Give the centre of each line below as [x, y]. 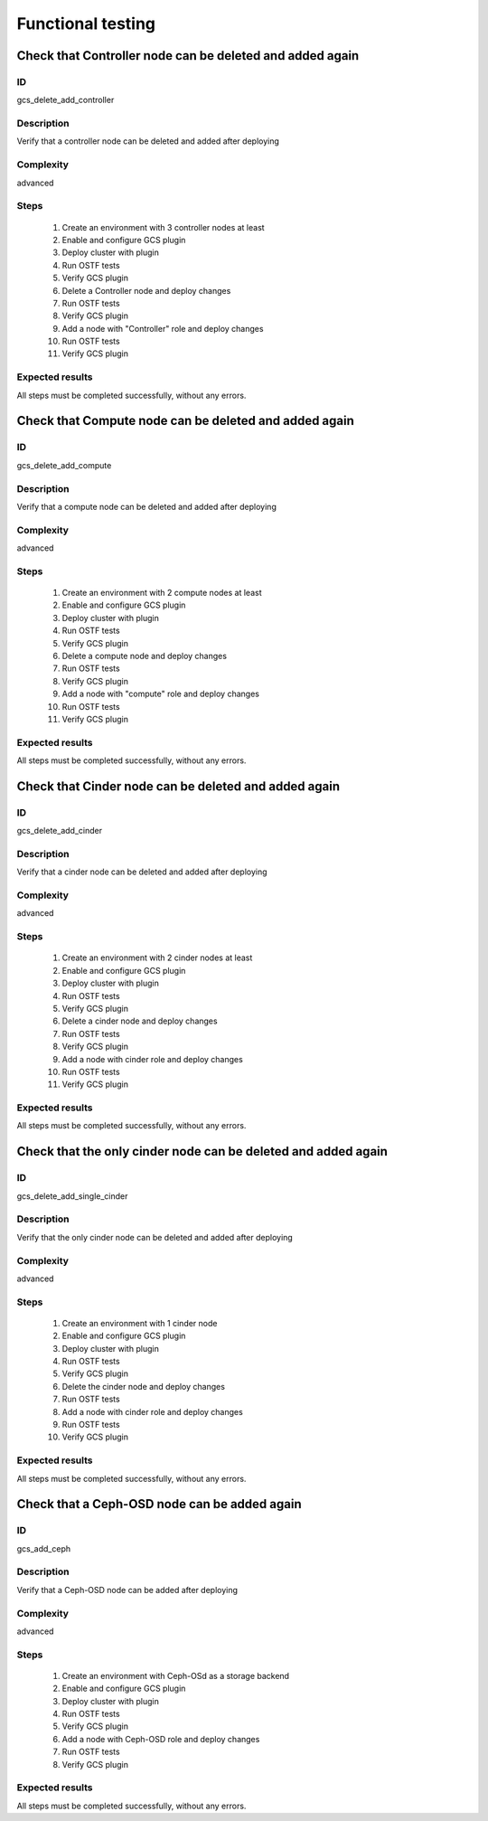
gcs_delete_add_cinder [60, 831]
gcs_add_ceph [44, 1548]
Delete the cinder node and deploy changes [144, 1386]
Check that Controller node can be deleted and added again [188, 56]
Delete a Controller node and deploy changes [146, 290]
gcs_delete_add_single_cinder [72, 1196]
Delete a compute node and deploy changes [145, 656]
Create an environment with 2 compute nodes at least [162, 592]
